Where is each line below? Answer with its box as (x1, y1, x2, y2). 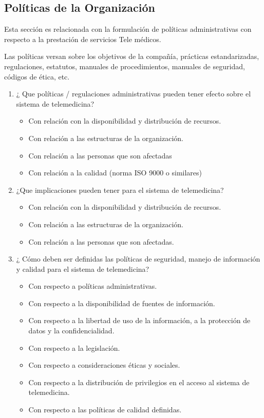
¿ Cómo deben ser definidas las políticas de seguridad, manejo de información (16, 253, 260, 264)
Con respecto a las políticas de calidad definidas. (28, 404, 182, 415)
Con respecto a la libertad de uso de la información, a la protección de (28, 315, 251, 326)
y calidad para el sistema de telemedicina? (16, 263, 149, 274)
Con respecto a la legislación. (28, 342, 120, 353)
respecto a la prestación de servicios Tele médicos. (4, 33, 161, 44)
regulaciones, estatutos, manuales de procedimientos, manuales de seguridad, (4, 61, 245, 71)
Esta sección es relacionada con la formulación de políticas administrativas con (4, 24, 252, 34)
